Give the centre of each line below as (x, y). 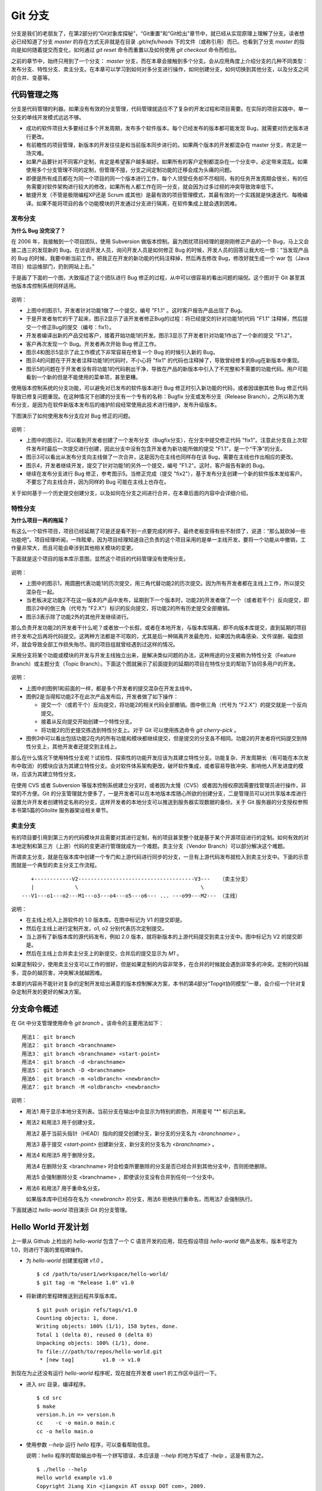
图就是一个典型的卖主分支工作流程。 (55, 865)
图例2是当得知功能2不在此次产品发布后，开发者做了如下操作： (102, 696)
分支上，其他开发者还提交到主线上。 (75, 747)
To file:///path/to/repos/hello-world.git (100, 1351)
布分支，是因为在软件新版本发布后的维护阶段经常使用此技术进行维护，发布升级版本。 (115, 405)
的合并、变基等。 (32, 78)
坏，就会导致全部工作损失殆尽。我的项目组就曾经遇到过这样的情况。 (95, 644)
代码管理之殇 (35, 95)
